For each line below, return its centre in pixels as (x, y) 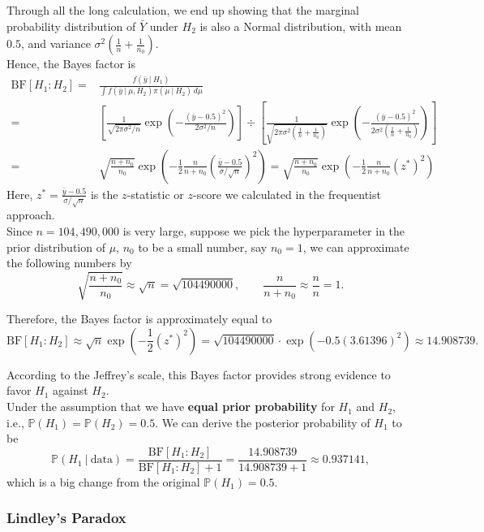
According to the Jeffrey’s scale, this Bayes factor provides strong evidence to (199, 374)
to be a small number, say (203, 247)
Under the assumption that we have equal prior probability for (171, 407)
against (71, 390)
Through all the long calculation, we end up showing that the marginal (183, 10)
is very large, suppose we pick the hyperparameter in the (264, 230)
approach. (31, 215)
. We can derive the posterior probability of (263, 422)
